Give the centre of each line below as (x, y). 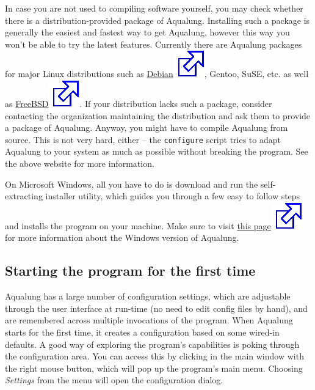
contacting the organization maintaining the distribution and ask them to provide (158, 115)
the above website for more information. (80, 163)
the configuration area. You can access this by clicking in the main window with (154, 356)
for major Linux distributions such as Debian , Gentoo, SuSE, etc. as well (157, 74)
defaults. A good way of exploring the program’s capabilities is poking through (152, 344)
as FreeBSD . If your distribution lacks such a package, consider (139, 103)
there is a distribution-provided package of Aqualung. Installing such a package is (157, 20)
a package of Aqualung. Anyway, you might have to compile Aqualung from (147, 127)
